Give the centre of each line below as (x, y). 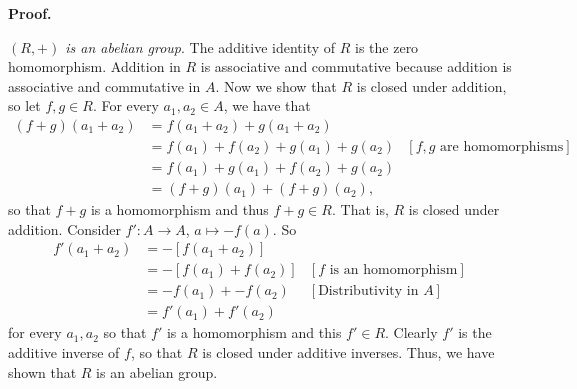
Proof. (30, 13)
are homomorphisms (502, 147)
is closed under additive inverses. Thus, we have (348, 352)
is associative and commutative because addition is (356, 66)
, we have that (267, 105)
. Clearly (411, 332)
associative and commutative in (104, 85)
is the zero (387, 46)
